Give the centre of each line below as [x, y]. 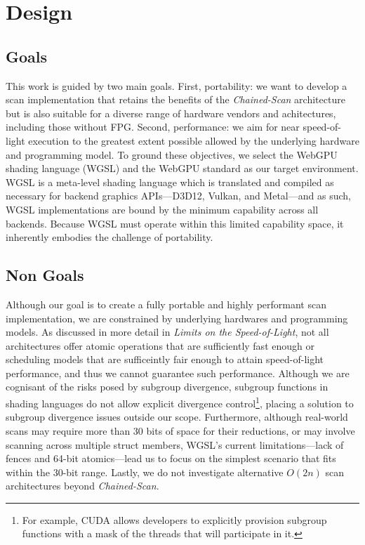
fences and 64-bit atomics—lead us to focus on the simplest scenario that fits [171, 458]
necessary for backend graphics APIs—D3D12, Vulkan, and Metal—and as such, [178, 196]
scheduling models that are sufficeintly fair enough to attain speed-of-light [165, 359]
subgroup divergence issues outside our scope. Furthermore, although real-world [177, 417]
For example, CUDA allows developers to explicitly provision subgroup [174, 519]
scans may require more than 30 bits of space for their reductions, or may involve [180, 430]
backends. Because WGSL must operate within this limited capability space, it [175, 223]
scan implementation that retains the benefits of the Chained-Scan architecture [175, 99]
